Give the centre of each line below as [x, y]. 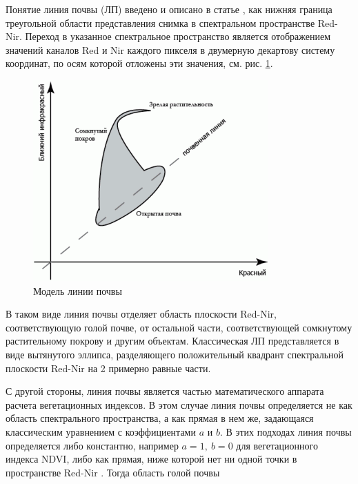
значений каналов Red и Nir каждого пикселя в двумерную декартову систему [170, 49]
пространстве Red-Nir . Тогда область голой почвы [113, 472]
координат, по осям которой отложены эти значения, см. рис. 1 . [139, 63]
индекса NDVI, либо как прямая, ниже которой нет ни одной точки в [151, 459]
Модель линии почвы [78, 290]
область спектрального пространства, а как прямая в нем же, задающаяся [160, 418]
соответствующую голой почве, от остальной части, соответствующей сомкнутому [179, 327]
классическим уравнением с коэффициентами [101, 431]
